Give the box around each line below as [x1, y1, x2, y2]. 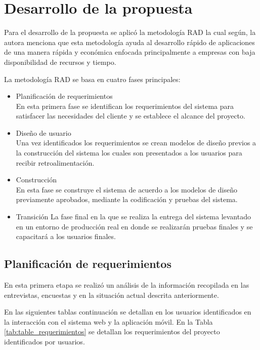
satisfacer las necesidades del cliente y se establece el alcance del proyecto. [16, 110, 245, 121]
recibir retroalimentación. [16, 157, 95, 168]
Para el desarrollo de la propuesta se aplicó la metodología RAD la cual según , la [4, 27, 256, 37]
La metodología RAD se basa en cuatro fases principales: [4, 73, 181, 84]
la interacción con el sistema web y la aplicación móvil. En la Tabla [4, 316, 213, 327]
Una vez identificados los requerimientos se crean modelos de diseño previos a [16, 137, 256, 148]
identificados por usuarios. [4, 336, 85, 346]
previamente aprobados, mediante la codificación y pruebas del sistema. [16, 194, 238, 205]
